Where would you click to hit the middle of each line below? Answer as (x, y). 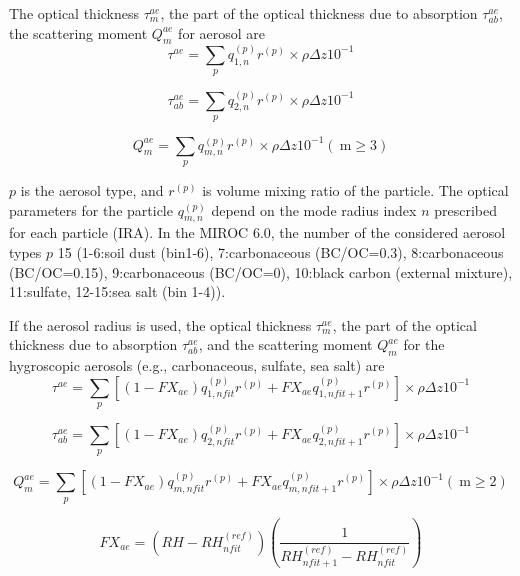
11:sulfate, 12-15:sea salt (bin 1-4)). (117, 291)
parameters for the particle (91, 209)
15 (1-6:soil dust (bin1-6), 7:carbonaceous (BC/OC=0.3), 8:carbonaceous (280, 251)
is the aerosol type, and (92, 189)
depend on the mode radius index (314, 209)
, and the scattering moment (285, 344)
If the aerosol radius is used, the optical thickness (160, 324)
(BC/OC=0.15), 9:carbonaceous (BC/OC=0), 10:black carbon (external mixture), (261, 271)
